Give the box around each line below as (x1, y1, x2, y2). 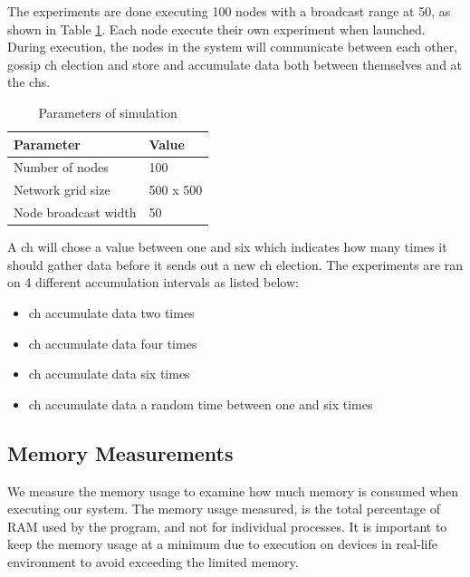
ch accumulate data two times (28, 303, 195, 322)
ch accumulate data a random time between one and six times (28, 394, 373, 413)
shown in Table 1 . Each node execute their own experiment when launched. (7, 19, 426, 38)
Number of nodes (14, 158, 109, 177)
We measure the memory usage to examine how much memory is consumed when (7, 481, 459, 500)
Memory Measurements (7, 438, 234, 466)
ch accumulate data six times (28, 364, 190, 383)
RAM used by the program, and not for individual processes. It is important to (7, 516, 447, 535)
